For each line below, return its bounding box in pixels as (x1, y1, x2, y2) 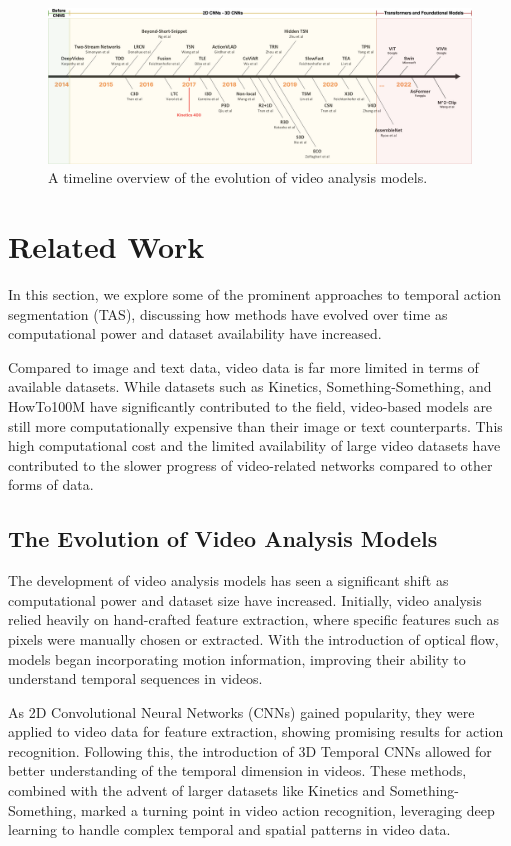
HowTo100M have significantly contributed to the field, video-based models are (8, 395, 493, 416)
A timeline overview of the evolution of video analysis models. (48, 167, 428, 188)
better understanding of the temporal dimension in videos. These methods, (8, 760, 467, 781)
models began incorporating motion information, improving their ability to (8, 648, 466, 669)
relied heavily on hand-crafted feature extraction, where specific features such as (8, 609, 499, 630)
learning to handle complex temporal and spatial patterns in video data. (8, 819, 451, 840)
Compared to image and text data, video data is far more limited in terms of (8, 356, 479, 377)
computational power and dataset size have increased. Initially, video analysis (8, 589, 482, 610)
